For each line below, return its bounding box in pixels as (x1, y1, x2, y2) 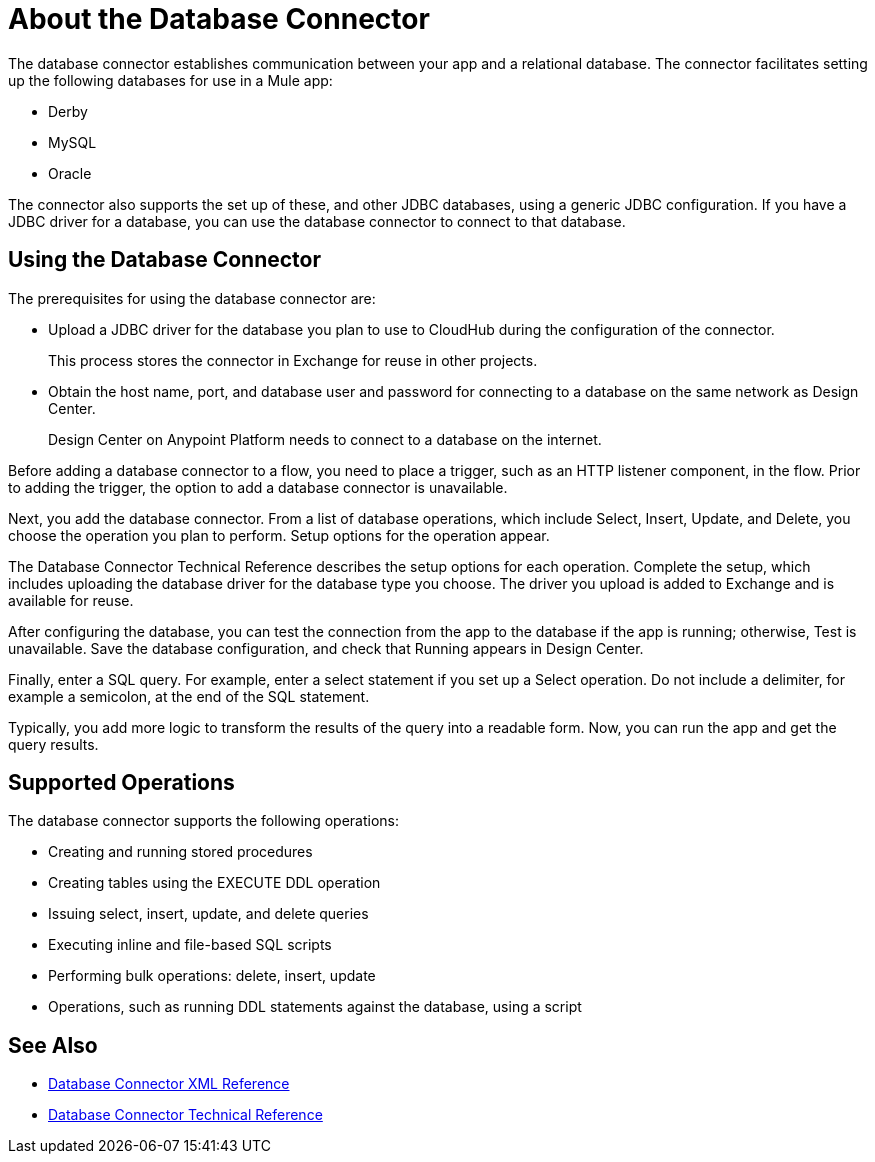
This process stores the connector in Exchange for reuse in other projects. (48, 351, 538, 369)
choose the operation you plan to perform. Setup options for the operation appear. (8, 526, 550, 544)
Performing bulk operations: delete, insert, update (48, 967, 376, 985)
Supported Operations (8, 770, 235, 796)
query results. (8, 735, 99, 753)
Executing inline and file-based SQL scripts (48, 936, 332, 954)
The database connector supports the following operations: (8, 812, 400, 830)
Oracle (48, 164, 92, 182)
